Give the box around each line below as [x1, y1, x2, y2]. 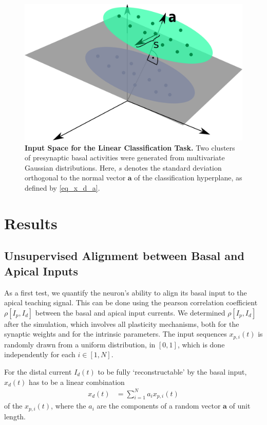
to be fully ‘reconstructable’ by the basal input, [98, 366, 247, 377]
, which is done [177, 339, 225, 349]
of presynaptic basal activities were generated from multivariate [25, 152, 225, 163]
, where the [51, 400, 86, 411]
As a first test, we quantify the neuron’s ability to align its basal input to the [4, 287, 247, 298]
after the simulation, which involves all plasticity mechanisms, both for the [4, 318, 239, 329]
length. [4, 411, 26, 421]
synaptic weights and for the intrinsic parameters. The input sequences [4, 328, 227, 339]
